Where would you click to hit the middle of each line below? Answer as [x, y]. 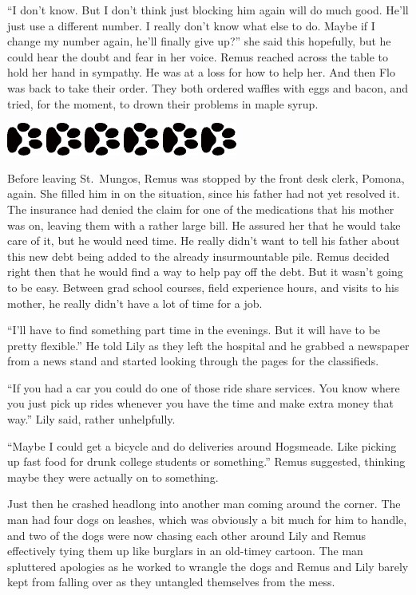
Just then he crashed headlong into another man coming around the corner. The [204, 504]
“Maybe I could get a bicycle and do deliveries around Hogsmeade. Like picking [202, 445]
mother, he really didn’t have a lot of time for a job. [135, 303]
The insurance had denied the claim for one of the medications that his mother [201, 209]
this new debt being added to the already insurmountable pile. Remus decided [198, 256]
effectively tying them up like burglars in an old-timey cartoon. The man [185, 551]
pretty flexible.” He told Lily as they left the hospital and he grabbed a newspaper [208, 345]
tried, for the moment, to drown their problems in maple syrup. [163, 103]
